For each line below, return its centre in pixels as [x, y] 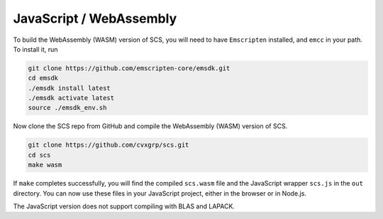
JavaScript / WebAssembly [95, 18]
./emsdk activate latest [71, 98]
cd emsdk [43, 78]
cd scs [39, 155]
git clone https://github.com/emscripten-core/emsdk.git [129, 68]
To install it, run [35, 49]
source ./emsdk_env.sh [67, 108]
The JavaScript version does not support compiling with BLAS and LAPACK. [124, 206]
